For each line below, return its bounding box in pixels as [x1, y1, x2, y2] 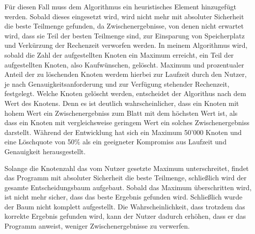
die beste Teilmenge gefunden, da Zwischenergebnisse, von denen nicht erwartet [4, 21, 244, 31]
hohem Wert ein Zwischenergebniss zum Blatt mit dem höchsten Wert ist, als [4, 107, 238, 118]
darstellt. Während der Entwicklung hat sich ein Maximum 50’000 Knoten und [4, 127, 242, 137]
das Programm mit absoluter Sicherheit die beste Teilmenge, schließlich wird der [4, 172, 247, 183]
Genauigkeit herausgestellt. [4, 146, 86, 156]
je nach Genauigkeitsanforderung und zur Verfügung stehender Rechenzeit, [4, 78, 229, 89]
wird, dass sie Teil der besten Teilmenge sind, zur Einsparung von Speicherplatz [4, 30, 245, 40]
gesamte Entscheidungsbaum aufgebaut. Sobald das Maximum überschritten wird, [4, 182, 252, 192]
